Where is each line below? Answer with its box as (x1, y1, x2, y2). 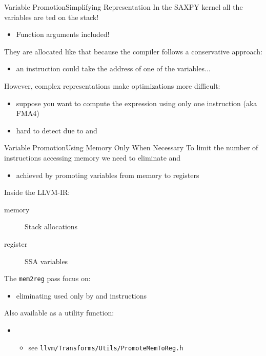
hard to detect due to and (16, 125, 97, 135)
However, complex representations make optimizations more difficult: (4, 80, 220, 91)
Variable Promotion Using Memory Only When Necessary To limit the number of (4, 142, 258, 153)
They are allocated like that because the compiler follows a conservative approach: (4, 46, 262, 56)
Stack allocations (25, 221, 78, 232)
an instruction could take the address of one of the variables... (16, 63, 211, 74)
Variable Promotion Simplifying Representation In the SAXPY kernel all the (4, 2, 243, 12)
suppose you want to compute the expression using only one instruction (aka (16, 97, 257, 108)
